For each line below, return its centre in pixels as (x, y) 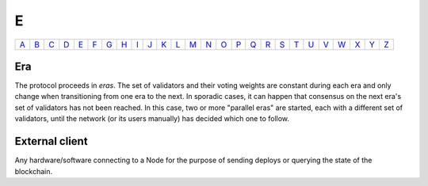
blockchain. (34, 171)
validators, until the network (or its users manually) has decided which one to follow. (152, 119)
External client (51, 141)
